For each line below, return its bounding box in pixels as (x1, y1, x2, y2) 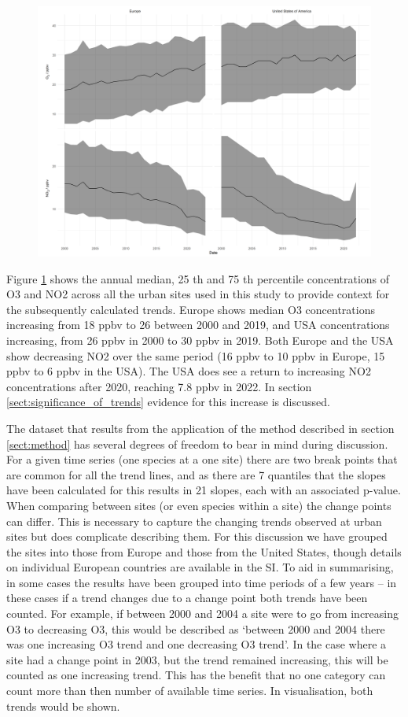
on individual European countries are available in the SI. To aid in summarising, (6, 559, 394, 575)
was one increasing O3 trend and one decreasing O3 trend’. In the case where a (6, 636, 387, 652)
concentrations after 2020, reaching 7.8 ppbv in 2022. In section (6, 378, 312, 394)
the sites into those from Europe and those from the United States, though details (6, 543, 402, 560)
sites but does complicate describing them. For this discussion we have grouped (6, 528, 388, 545)
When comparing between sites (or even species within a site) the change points (6, 497, 391, 513)
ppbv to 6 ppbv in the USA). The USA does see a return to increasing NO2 (6, 363, 371, 379)
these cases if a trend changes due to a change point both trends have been (6, 589, 368, 606)
